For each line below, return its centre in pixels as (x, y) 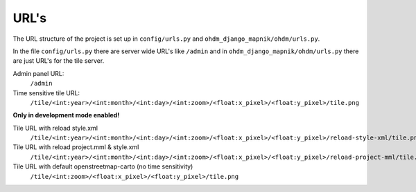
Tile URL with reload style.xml (55, 128)
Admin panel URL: (38, 73)
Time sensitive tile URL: (46, 93)
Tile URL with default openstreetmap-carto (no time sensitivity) (103, 166)
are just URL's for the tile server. (59, 61)
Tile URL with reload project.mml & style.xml (76, 147)
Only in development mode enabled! (66, 115)
